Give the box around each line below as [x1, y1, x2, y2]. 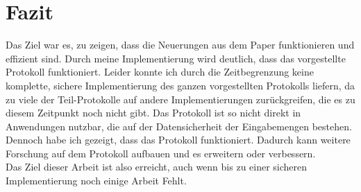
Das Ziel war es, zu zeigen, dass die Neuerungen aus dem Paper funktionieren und [6, 37, 355, 52]
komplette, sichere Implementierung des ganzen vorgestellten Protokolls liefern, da [6, 78, 355, 92]
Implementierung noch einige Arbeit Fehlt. [6, 173, 187, 188]
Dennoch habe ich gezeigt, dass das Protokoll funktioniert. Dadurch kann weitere [6, 132, 351, 147]
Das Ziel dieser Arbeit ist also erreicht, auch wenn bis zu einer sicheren [6, 159, 308, 174]
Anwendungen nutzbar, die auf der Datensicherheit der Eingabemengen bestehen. [6, 119, 352, 133]
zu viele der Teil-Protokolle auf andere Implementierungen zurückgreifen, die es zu [6, 91, 355, 106]
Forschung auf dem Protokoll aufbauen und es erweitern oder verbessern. [6, 146, 316, 160]
